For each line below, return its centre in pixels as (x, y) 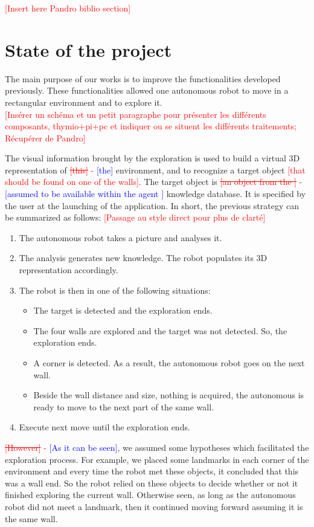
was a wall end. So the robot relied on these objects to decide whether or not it (152, 483)
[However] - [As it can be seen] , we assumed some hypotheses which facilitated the (157, 447)
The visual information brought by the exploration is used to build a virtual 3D (152, 158)
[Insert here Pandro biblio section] (68, 8)
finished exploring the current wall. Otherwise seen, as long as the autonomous (150, 495)
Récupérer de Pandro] (45, 137)
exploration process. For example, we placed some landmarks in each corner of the (157, 459)
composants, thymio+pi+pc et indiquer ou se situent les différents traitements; (151, 126)
